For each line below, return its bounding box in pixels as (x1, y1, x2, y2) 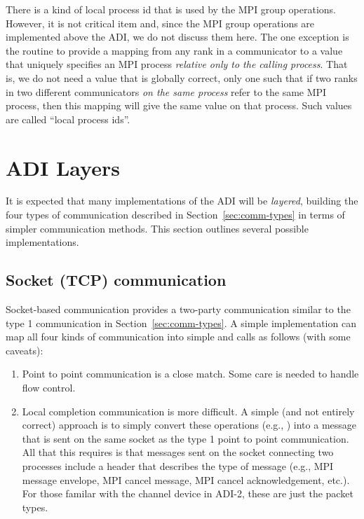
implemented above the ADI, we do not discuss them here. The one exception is (6, 29, 349, 44)
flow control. (22, 380, 76, 395)
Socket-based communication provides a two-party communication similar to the (6, 302, 351, 317)
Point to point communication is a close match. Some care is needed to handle (22, 366, 359, 381)
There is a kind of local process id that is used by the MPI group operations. (6, 2, 336, 16)
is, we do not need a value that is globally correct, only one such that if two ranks (6, 70, 358, 85)
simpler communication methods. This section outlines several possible (6, 221, 309, 235)
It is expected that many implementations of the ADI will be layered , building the (6, 193, 358, 208)
